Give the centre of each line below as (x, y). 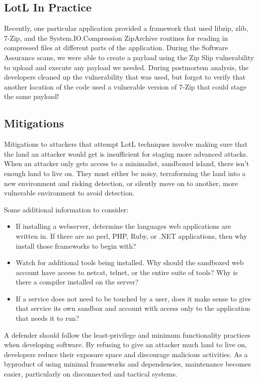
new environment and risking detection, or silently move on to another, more (121, 183)
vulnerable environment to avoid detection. (69, 193)
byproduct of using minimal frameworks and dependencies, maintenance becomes (128, 364)
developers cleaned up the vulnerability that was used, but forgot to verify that (125, 77)
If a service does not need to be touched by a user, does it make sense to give (133, 298)
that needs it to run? (47, 318)
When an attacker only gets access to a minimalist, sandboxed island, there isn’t (127, 163)
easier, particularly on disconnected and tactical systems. (91, 374)
